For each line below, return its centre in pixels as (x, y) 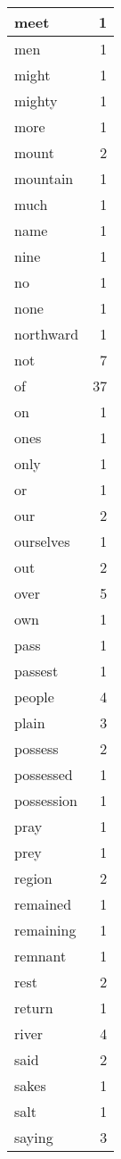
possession (46, 800)
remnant (40, 956)
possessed (44, 774)
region (33, 878)
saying (34, 1137)
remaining (45, 930)
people (34, 697)
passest (36, 671)
